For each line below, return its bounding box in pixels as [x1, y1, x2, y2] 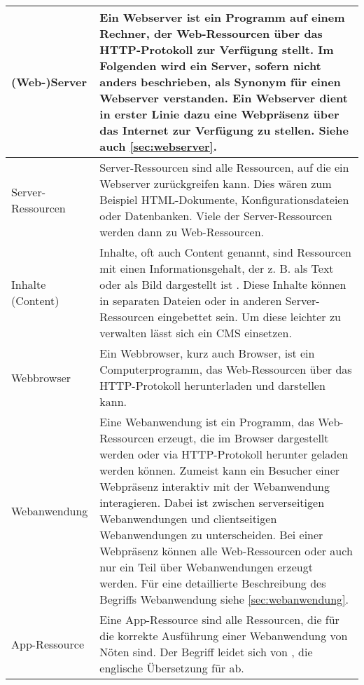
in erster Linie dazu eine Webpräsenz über [99, 106, 339, 122]
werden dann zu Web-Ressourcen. [99, 224, 265, 240]
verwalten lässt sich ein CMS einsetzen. [99, 325, 292, 341]
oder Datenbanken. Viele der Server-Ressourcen [99, 208, 332, 224]
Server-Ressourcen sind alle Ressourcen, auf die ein [99, 159, 349, 175]
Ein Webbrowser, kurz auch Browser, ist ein [99, 345, 315, 361]
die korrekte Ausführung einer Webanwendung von [99, 628, 348, 644]
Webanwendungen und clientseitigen [99, 510, 277, 527]
